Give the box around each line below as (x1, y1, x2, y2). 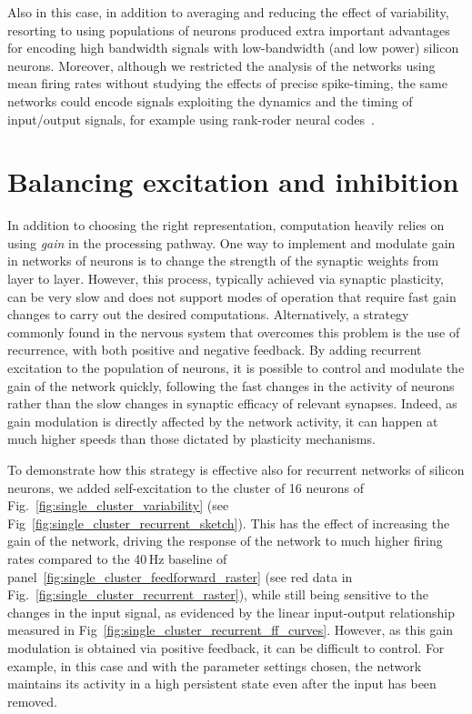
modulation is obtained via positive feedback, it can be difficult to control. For (7, 638, 445, 657)
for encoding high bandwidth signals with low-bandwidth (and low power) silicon (7, 38, 459, 57)
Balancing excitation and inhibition (7, 163, 459, 200)
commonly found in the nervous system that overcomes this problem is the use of (7, 322, 460, 341)
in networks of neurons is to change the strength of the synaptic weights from (7, 251, 439, 270)
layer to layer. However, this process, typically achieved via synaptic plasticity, (7, 269, 445, 288)
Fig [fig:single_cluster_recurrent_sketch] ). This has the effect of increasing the (7, 513, 450, 532)
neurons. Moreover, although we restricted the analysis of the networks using (7, 55, 436, 75)
